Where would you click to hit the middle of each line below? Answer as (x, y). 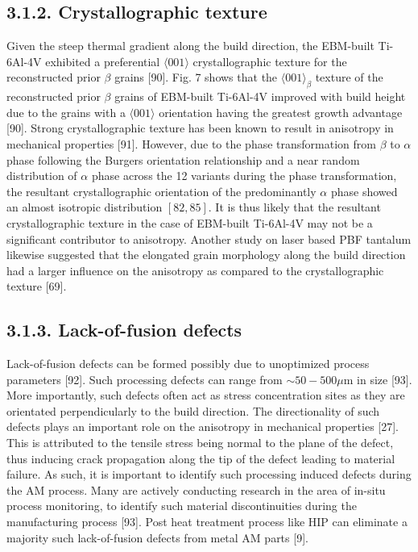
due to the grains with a (66, 112)
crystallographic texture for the (270, 61)
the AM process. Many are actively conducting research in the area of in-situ (196, 489)
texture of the (349, 77)
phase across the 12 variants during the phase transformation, (244, 176)
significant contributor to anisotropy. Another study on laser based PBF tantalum (209, 238)
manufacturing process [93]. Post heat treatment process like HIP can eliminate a (207, 522)
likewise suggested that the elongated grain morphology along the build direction (206, 255)
